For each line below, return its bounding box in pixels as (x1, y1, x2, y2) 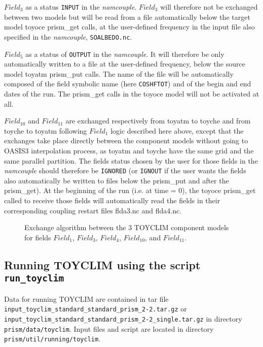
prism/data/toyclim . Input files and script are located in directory (4, 323, 214, 334)
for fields (24, 232, 51, 242)
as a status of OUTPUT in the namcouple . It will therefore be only (25, 48, 224, 59)
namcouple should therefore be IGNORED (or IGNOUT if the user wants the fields (4, 165, 246, 176)
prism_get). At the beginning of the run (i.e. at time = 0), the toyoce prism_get (4, 185, 256, 196)
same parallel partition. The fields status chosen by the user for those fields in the (4, 155, 258, 166)
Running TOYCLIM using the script (4, 257, 201, 272)
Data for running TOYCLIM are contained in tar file (4, 293, 169, 304)
